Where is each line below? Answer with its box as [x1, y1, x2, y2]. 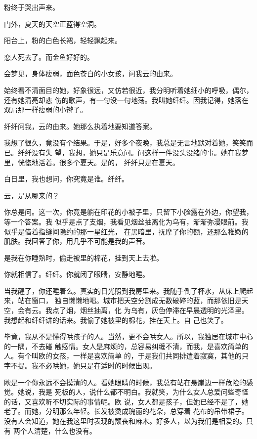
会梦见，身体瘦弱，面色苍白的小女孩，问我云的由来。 [4, 68, 177, 79]
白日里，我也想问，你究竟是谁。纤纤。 [4, 174, 128, 184]
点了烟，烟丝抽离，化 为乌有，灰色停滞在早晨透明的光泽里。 [52, 305, 249, 315]
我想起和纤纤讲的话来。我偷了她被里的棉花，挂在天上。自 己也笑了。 [4, 314, 228, 325]
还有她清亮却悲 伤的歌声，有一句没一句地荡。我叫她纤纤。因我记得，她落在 [4, 94, 249, 105]
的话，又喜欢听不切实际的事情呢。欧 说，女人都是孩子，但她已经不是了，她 [4, 396, 249, 406]
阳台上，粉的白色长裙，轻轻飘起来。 [4, 35, 122, 45]
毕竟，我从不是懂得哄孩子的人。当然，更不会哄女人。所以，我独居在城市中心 [4, 331, 253, 342]
